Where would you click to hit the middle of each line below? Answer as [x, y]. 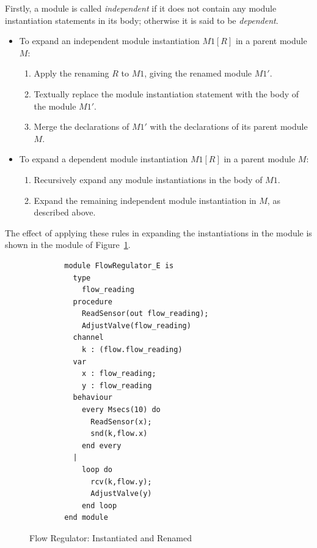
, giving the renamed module [198, 73]
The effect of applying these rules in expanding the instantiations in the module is [158, 232]
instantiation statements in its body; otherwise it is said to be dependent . [142, 20]
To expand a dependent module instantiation [104, 159]
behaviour [93, 398]
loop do [97, 470]
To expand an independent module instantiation [109, 41]
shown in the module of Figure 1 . [68, 245]
